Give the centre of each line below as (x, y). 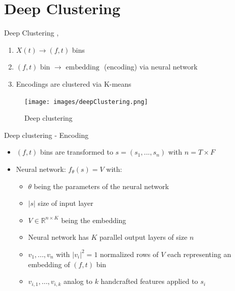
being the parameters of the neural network (101, 186)
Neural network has (58, 237)
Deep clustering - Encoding (46, 135)
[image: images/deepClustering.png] (86, 102)
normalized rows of (129, 254)
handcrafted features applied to (149, 281)
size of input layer (65, 203)
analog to (78, 281)
